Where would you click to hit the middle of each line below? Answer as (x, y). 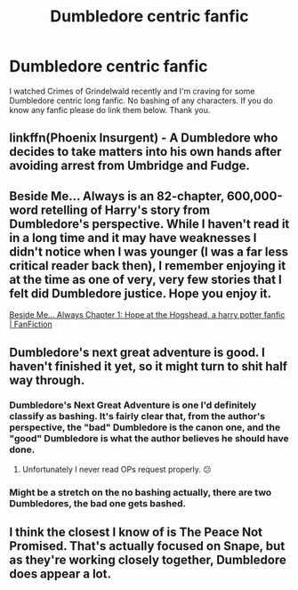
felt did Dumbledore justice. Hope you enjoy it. (141, 293)
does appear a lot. (60, 574)
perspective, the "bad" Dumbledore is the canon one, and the (145, 427)
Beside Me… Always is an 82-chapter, (117, 196)
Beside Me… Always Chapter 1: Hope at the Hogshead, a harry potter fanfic (147, 315)
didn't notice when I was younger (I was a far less (149, 251)
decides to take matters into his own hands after (145, 152)
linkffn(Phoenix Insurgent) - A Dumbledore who (144, 138)
